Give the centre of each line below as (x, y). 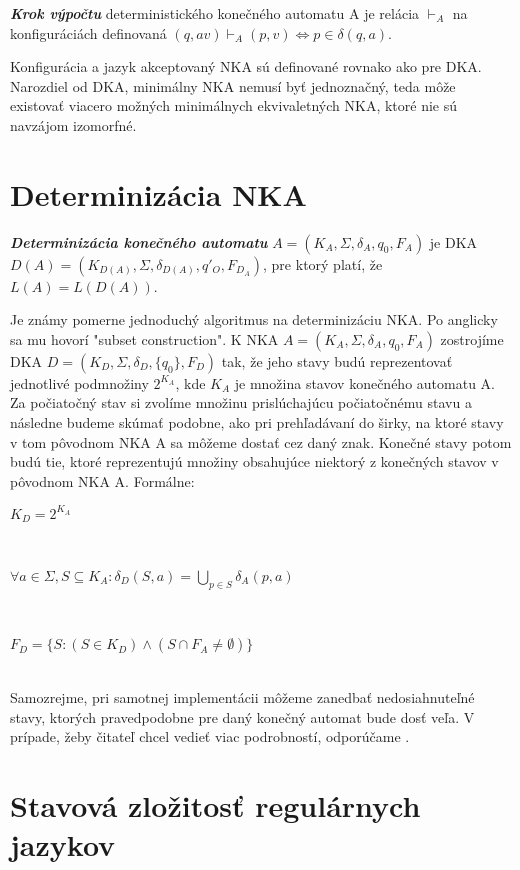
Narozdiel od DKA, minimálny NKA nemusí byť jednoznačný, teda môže (233, 85)
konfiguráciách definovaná (88, 32)
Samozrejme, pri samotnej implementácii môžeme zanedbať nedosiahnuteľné (242, 696)
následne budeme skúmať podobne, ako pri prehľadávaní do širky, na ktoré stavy (257, 422)
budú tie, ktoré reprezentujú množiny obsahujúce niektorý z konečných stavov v (254, 461)
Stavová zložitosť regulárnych (215, 804)
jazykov (63, 844)
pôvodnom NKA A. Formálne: (102, 480)
